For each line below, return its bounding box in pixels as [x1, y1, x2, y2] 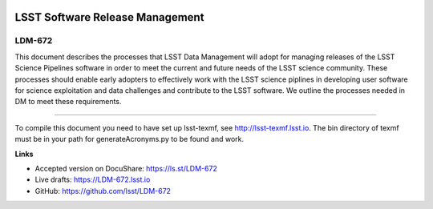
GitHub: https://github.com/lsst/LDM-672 [34, 186, 172, 195]
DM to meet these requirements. [14, 97, 122, 107]
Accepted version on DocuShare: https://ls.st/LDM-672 [34, 163, 218, 173]
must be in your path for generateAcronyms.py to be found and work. [14, 135, 245, 144]
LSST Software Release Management [14, 10, 204, 24]
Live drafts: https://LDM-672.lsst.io [34, 175, 151, 184]
